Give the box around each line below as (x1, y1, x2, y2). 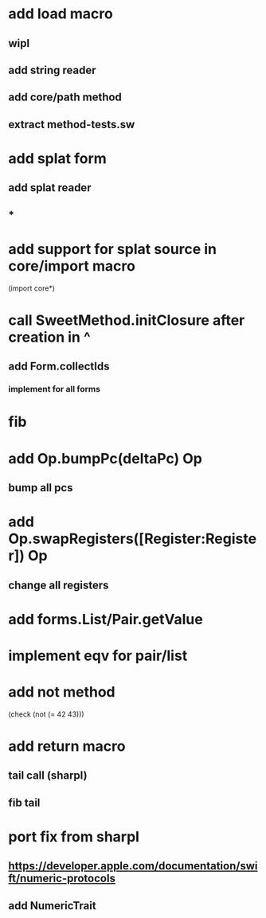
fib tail (8, 795, 41, 809)
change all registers (8, 578, 109, 592)
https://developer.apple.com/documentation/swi (8, 859, 258, 873)
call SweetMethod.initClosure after (8, 311, 245, 329)
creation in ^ (8, 328, 91, 346)
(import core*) (8, 283, 56, 293)
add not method (8, 683, 115, 701)
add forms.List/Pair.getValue (8, 610, 203, 628)
